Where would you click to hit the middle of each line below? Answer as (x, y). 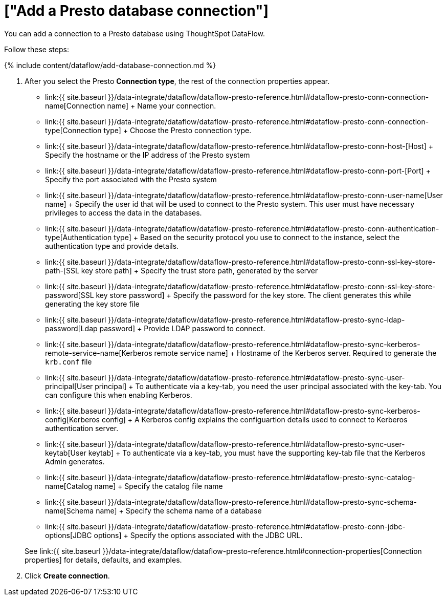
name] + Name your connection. (162, 105)
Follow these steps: (37, 49)
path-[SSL (62, 270)
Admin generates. (75, 461)
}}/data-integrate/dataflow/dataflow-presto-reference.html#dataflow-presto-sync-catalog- (262, 477)
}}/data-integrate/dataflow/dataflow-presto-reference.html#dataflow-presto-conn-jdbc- (257, 526)
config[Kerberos (72, 419)
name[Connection (75, 105)
